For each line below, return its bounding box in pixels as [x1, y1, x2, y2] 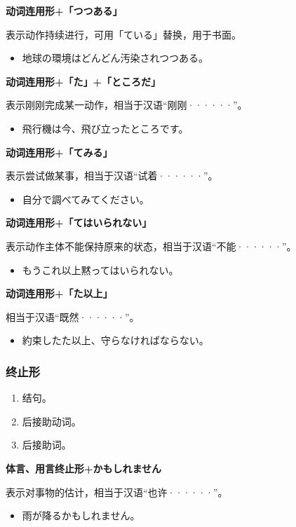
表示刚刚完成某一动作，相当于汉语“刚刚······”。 [6, 97, 248, 112]
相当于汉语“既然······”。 [6, 309, 140, 324]
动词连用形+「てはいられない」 [6, 215, 152, 230]
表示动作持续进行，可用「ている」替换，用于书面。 [6, 27, 241, 41]
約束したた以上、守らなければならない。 [22, 333, 209, 348]
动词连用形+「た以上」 [6, 286, 113, 301]
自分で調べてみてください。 [22, 191, 149, 206]
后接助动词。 [22, 413, 81, 428]
